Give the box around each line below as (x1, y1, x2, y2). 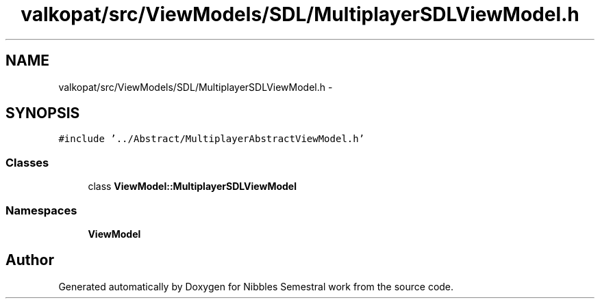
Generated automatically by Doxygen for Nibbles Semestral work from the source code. (58, 280, 454, 292)
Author (5, 251, 54, 269)
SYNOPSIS (5, 105, 80, 122)
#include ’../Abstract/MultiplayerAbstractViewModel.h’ (58, 133, 365, 145)
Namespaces (5, 203, 77, 217)
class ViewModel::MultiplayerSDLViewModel (88, 180, 297, 193)
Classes (5, 155, 49, 169)
